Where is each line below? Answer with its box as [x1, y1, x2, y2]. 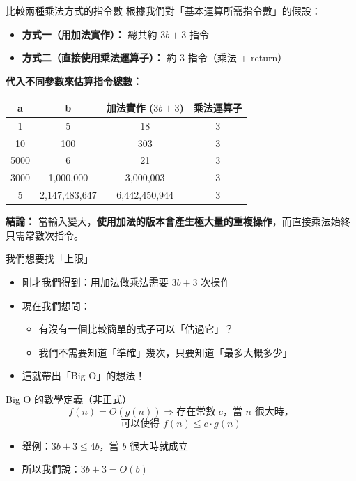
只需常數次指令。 [6, 227, 84, 242]
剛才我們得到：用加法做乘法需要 [22, 274, 169, 289]
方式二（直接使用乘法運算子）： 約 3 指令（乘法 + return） [22, 50, 288, 65]
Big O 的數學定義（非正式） [6, 391, 132, 406]
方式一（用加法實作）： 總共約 [22, 26, 157, 41]
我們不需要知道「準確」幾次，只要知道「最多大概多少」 [38, 344, 293, 359]
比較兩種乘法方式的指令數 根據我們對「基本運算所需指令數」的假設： [6, 3, 321, 17]
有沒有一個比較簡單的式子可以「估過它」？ [38, 321, 234, 336]
